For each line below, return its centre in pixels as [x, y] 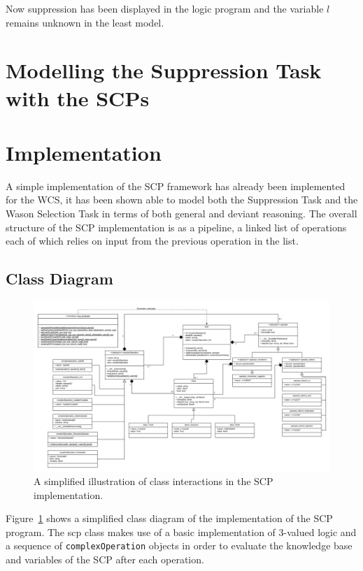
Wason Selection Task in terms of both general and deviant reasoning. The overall [181, 214]
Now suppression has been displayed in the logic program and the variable [165, 8]
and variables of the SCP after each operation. [105, 559]
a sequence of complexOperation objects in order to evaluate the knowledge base [179, 545]
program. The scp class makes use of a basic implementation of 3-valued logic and [181, 532]
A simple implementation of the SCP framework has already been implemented [176, 186]
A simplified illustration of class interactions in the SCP [154, 481]
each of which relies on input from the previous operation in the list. [152, 241]
